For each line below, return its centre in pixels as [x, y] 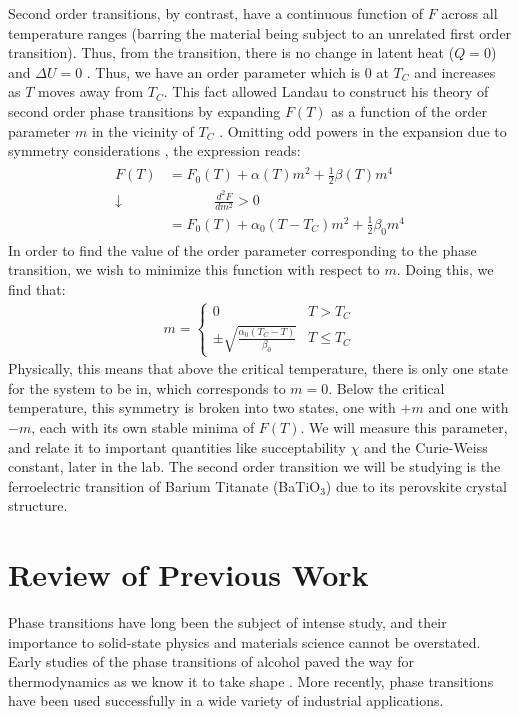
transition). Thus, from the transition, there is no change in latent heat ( [231, 52]
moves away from [91, 91]
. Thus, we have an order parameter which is [223, 71]
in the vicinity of [142, 130]
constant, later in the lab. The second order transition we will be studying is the [254, 466]
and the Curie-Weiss [425, 446]
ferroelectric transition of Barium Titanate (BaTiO [164, 485]
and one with [468, 407]
